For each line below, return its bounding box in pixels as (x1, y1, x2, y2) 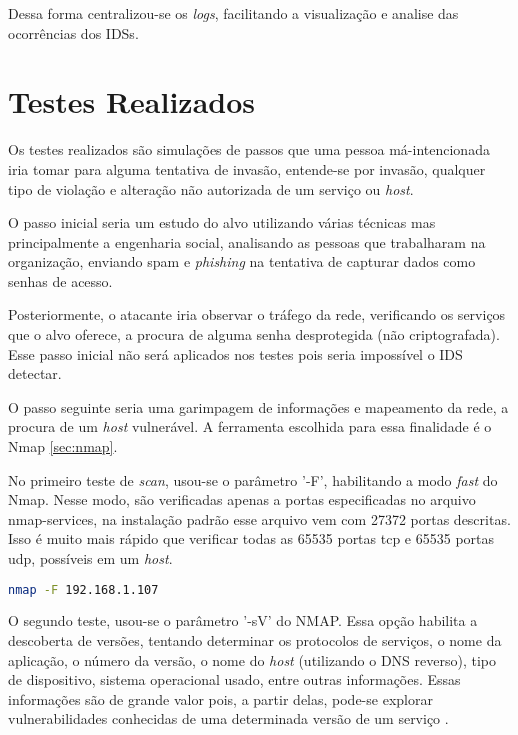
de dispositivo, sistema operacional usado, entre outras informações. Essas (8, 669, 461, 690)
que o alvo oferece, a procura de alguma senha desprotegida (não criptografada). (8, 324, 500, 345)
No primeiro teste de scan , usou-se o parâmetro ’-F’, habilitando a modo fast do (8, 469, 498, 490)
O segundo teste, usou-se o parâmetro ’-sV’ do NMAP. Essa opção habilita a (8, 610, 478, 631)
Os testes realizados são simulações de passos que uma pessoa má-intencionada (8, 139, 490, 160)
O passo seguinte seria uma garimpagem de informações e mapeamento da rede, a (8, 396, 509, 417)
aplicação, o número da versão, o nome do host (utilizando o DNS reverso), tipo (8, 649, 496, 670)
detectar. (8, 363, 62, 384)
